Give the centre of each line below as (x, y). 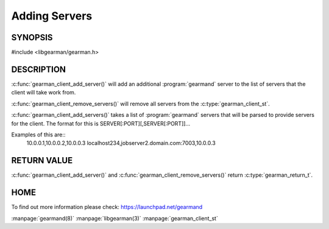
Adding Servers (52, 16)
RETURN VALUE (42, 160)
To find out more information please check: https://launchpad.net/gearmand (107, 207)
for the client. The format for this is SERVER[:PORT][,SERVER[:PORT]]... (101, 123)
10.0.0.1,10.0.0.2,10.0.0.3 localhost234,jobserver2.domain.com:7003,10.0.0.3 (121, 143)
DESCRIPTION (39, 69)
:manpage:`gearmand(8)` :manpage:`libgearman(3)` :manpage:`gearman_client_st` (115, 218)
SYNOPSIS (32, 37)
